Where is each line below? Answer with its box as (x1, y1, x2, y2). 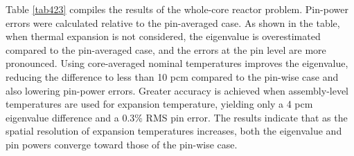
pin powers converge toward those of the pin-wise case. (6, 137, 238, 151)
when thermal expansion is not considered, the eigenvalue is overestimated (6, 29, 321, 43)
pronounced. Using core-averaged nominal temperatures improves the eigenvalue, (6, 56, 348, 70)
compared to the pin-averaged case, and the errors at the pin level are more (6, 42, 326, 57)
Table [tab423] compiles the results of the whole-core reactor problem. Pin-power (6, 2, 348, 16)
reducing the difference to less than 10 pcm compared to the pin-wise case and (6, 69, 339, 84)
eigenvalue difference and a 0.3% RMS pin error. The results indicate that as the (6, 110, 348, 124)
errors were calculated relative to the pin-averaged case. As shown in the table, (6, 15, 340, 30)
